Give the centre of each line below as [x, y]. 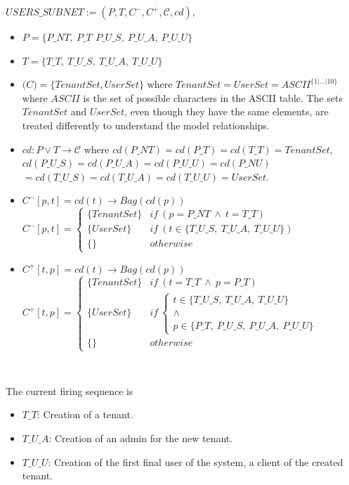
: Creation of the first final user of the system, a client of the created [196, 461]
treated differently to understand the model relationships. [146, 125]
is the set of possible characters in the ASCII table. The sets [213, 97]
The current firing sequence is [70, 390]
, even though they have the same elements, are [226, 111]
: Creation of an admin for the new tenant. [141, 438]
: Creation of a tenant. [85, 414]
